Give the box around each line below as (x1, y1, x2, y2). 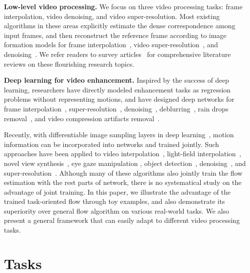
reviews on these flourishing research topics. (4, 58, 135, 69)
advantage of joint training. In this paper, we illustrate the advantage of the (4, 186, 231, 197)
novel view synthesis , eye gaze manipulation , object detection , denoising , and (4, 158, 246, 168)
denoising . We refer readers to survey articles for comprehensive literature (4, 49, 231, 59)
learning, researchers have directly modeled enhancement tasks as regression (4, 84, 231, 94)
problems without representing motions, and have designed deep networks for (4, 94, 234, 104)
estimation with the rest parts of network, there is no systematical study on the (4, 177, 242, 187)
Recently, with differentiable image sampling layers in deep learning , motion (4, 129, 234, 140)
